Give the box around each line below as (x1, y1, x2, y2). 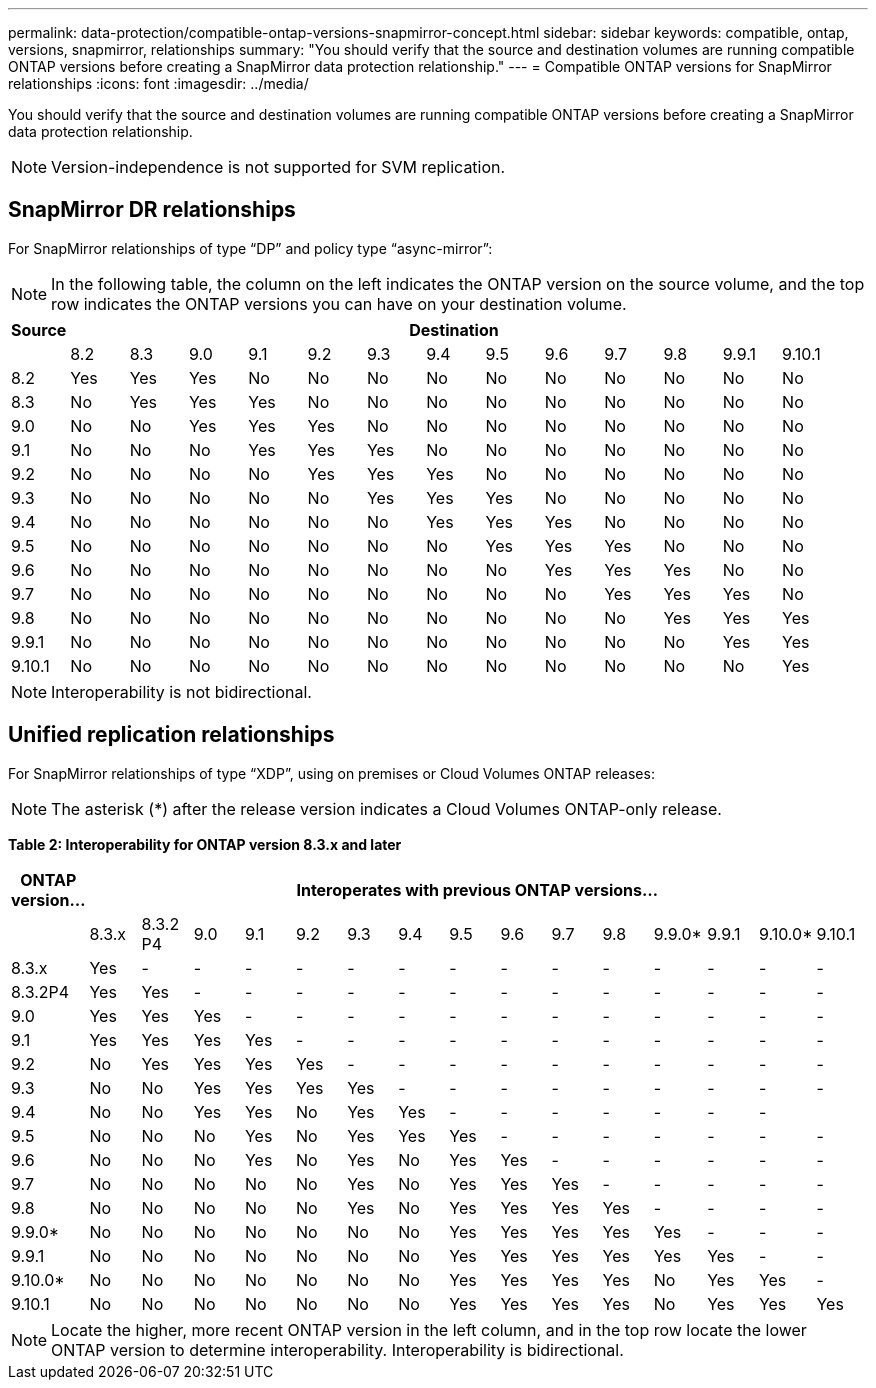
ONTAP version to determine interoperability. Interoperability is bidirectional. (51, 1339, 624, 1360)
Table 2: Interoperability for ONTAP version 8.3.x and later (8, 835, 402, 853)
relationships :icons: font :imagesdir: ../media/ (8, 75, 309, 92)
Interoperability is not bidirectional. (51, 681, 312, 702)
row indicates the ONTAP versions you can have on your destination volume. (51, 293, 627, 314)
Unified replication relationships (8, 722, 335, 748)
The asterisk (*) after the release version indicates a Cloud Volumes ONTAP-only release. (51, 798, 722, 819)
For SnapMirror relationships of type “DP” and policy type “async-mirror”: (8, 239, 493, 257)
